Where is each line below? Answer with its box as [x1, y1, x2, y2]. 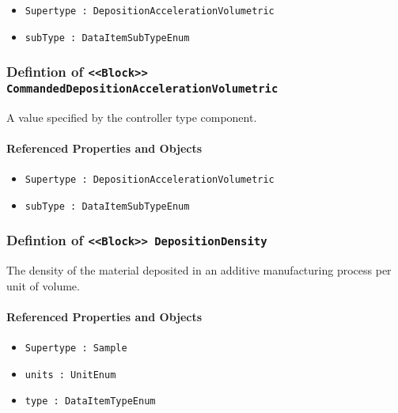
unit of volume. [6, 277, 80, 294]
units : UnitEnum [25, 369, 116, 381]
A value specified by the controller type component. [6, 108, 257, 125]
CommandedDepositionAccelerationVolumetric [6, 81, 279, 95]
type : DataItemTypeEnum [25, 396, 156, 407]
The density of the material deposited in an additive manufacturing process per [6, 262, 392, 278]
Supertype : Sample [25, 343, 127, 354]
